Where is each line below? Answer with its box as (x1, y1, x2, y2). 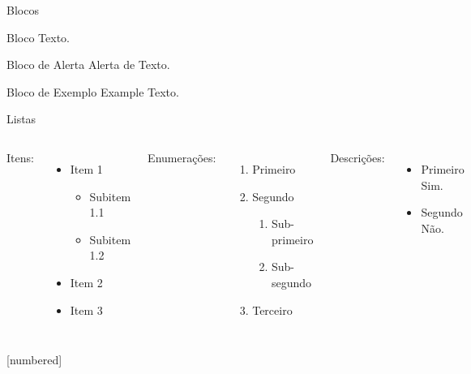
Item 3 (70, 301, 103, 318)
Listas (6, 110, 36, 127)
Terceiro (252, 301, 293, 318)
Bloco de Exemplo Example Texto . (6, 83, 179, 100)
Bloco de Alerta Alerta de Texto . (6, 56, 170, 73)
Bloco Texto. (6, 28, 70, 45)
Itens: (6, 148, 34, 166)
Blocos (6, 2, 39, 18)
